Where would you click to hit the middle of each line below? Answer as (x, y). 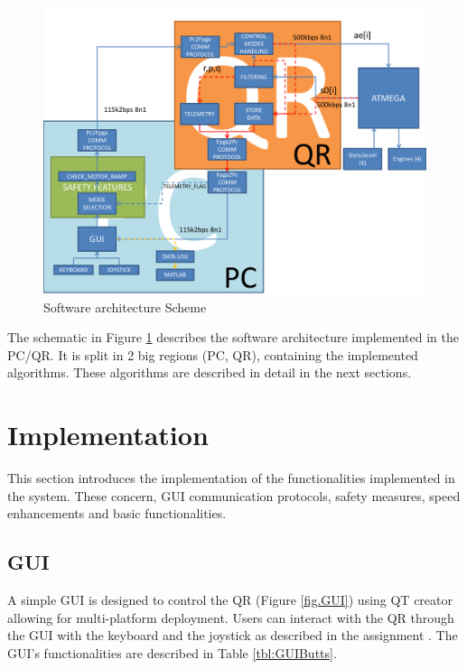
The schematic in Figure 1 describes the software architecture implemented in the (233, 337)
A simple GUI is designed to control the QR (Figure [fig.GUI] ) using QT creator (230, 600)
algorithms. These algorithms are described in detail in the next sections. (210, 372)
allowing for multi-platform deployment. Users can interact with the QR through (231, 617)
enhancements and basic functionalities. (117, 513)
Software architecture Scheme (125, 307)
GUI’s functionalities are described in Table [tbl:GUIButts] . (172, 652)
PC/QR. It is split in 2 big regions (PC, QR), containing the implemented (213, 354)
